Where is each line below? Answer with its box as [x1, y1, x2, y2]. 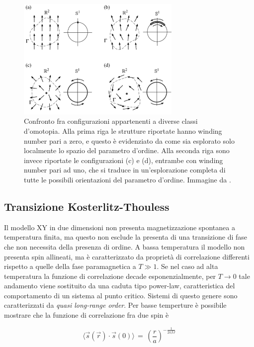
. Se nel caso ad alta [157, 261, 218, 271]
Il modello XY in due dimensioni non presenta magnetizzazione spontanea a [4, 222, 235, 232]
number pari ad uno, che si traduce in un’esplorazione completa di [24, 165, 226, 175]
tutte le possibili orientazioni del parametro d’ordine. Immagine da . [24, 174, 231, 184]
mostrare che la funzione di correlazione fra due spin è [4, 310, 169, 320]
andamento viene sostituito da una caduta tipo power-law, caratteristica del [4, 280, 235, 291]
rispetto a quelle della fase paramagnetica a [4, 261, 136, 271]
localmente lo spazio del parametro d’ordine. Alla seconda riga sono [24, 145, 230, 156]
